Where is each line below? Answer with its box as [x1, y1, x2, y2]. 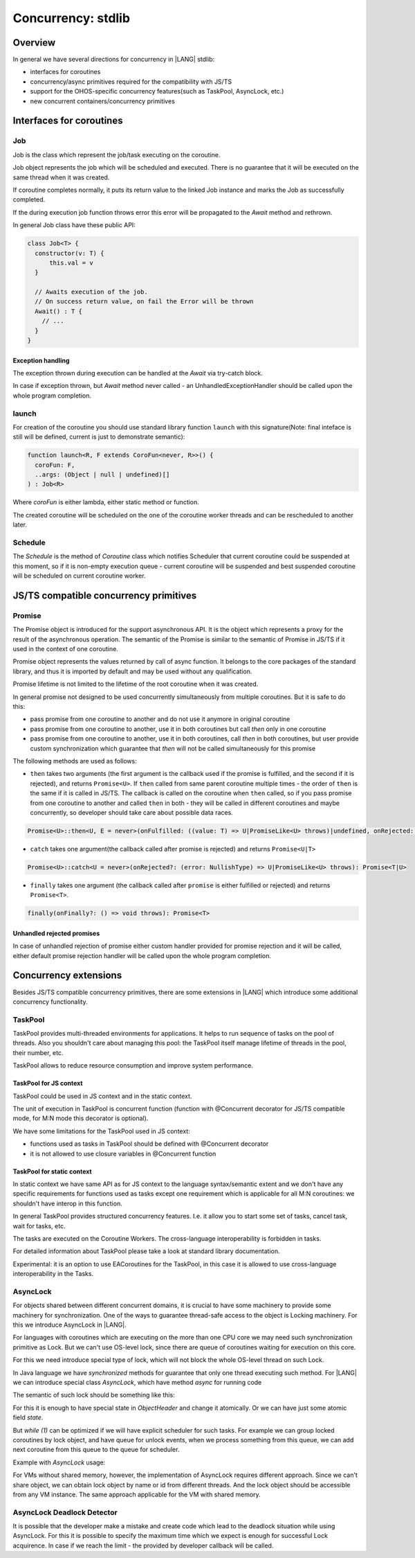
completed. [12, 195, 45, 204]
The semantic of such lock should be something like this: [12, 1391, 176, 1399]
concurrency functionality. [12, 998, 88, 1006]
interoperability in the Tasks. [12, 1270, 93, 1278]
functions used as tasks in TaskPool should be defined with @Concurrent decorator [30, 1140, 269, 1148]
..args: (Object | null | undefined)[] [35, 471, 170, 479]
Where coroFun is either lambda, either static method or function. [12, 498, 200, 506]
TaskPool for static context [12, 1167, 93, 1176]
